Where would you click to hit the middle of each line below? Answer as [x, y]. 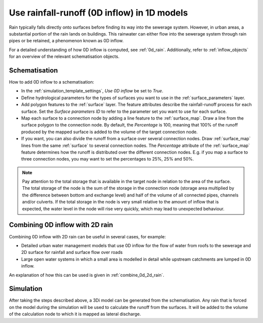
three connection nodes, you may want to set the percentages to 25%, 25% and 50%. [108, 159]
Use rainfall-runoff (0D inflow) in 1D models [98, 13]
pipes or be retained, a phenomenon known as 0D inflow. [66, 41]
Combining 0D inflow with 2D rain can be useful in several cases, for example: [87, 236]
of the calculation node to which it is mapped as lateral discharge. [75, 314]
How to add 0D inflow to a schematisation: [52, 82]
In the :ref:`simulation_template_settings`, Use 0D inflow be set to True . [92, 91]
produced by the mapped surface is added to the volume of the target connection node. [110, 132]
